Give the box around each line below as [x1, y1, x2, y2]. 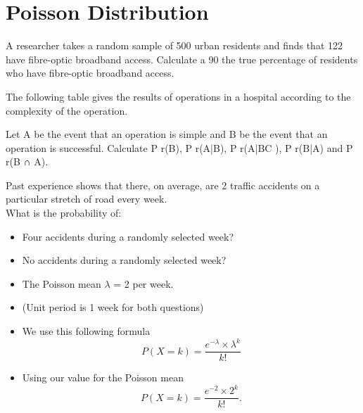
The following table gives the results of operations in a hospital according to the [6, 89, 351, 103]
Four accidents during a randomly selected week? [22, 229, 234, 243]
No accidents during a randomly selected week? [22, 253, 227, 267]
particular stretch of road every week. [6, 191, 167, 206]
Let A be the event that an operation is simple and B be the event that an [6, 127, 328, 141]
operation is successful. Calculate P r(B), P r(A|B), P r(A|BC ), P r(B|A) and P [6, 140, 353, 155]
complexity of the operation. [6, 103, 128, 117]
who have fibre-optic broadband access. [6, 65, 174, 80]
